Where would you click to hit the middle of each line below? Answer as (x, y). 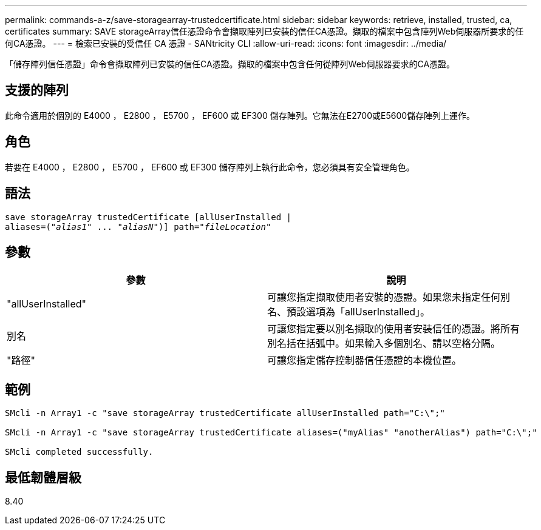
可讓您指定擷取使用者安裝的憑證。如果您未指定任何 (384, 297)
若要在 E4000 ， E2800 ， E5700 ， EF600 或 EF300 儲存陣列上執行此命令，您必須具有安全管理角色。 (210, 167)
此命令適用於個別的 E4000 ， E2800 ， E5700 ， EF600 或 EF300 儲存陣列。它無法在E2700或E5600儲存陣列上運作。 (240, 115)
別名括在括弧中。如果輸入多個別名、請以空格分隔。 (384, 344)
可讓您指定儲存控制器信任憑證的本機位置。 (365, 361)
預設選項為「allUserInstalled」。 (359, 312)
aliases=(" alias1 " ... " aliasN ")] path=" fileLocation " (138, 226)
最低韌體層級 (43, 477)
